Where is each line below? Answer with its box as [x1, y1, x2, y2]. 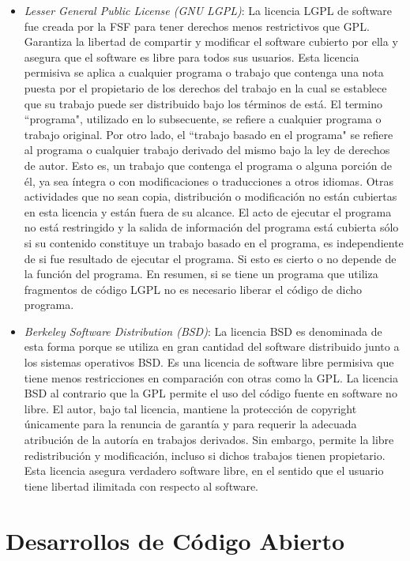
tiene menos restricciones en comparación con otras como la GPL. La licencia [24, 369, 398, 386]
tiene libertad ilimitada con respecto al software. [24, 477, 259, 494]
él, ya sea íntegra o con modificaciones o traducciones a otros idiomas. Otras [24, 172, 394, 189]
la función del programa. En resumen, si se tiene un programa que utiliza [24, 265, 378, 282]
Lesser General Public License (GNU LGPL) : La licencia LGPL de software [24, 2, 393, 18]
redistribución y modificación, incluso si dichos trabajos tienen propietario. [24, 446, 386, 463]
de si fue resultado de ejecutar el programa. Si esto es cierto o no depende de [24, 250, 397, 266]
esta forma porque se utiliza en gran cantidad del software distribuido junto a [24, 338, 400, 355]
